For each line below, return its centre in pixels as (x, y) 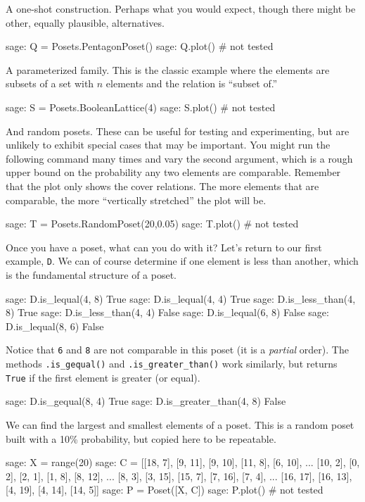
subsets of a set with (50, 83)
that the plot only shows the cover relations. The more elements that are (162, 186)
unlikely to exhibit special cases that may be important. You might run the (168, 145)
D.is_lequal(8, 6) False (55, 326)
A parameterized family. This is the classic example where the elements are (168, 69)
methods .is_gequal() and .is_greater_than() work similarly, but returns (172, 363)
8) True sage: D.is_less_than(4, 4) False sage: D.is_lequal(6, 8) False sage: (167, 312)
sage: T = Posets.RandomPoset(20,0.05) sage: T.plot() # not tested (152, 224)
